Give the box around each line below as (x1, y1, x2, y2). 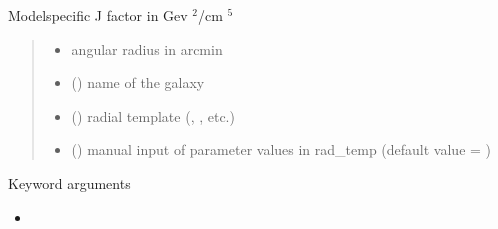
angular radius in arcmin (71, 38, 223, 59)
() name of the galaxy (71, 72, 205, 93)
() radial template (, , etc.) (71, 105, 235, 126)
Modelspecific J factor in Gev (8, 5, 188, 25)
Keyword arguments (8, 172, 131, 193)
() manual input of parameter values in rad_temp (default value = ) (71, 139, 492, 160)
